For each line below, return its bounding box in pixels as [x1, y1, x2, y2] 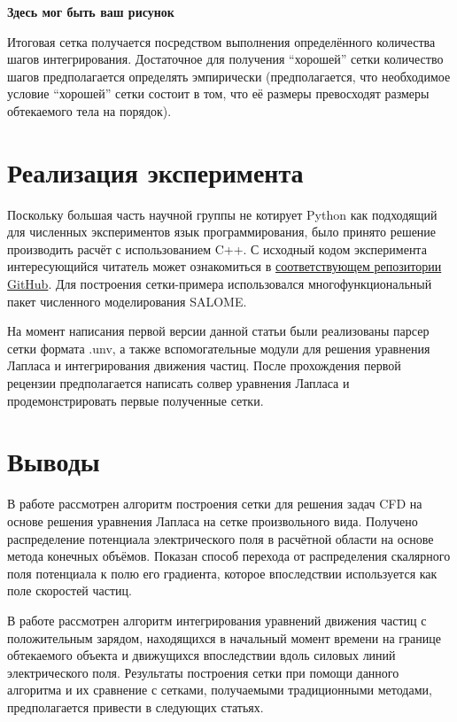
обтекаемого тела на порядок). [7, 101, 172, 120]
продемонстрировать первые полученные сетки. [7, 391, 264, 409]
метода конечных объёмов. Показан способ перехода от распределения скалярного [7, 547, 451, 565]
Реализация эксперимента [7, 153, 304, 190]
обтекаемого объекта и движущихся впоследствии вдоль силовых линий [7, 646, 396, 664]
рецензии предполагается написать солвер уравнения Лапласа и [7, 374, 350, 392]
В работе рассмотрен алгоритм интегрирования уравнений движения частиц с [7, 610, 427, 629]
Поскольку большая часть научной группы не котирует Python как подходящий [7, 205, 438, 223]
